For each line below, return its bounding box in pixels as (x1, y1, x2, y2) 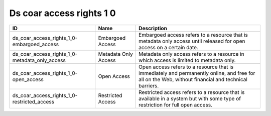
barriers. (139, 82, 159, 89)
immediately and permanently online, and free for (139, 69, 255, 76)
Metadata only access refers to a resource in (139, 50, 244, 57)
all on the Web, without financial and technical (139, 76, 248, 83)
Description (139, 25, 168, 32)
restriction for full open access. (139, 101, 213, 108)
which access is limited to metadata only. (139, 57, 236, 64)
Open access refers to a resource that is (139, 63, 233, 70)
